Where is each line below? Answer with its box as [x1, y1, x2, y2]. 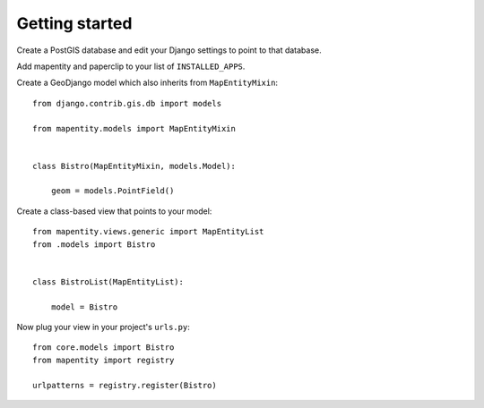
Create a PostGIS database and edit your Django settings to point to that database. [16, 45, 322, 55]
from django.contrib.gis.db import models [32, 98, 222, 108]
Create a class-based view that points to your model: [16, 206, 212, 217]
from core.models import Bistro [32, 343, 175, 353]
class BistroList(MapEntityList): [32, 276, 184, 286]
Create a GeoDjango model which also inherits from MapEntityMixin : [16, 77, 278, 89]
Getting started [16, 13, 133, 33]
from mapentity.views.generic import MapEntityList [32, 226, 264, 237]
